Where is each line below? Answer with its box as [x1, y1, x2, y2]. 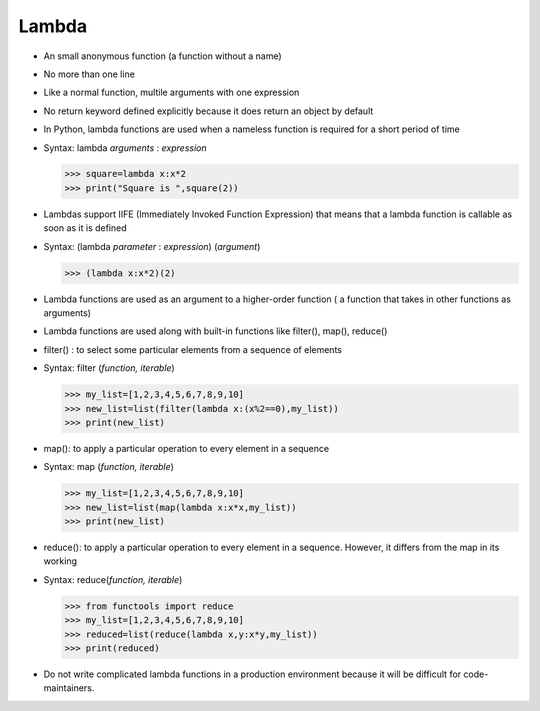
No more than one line [43, 68, 135, 80]
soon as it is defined [43, 222, 127, 234]
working [43, 555, 78, 567]
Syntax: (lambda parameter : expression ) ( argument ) [43, 240, 261, 252]
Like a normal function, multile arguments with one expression [43, 86, 300, 99]
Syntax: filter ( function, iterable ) [43, 362, 175, 374]
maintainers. [43, 682, 95, 694]
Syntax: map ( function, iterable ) [43, 461, 175, 473]
